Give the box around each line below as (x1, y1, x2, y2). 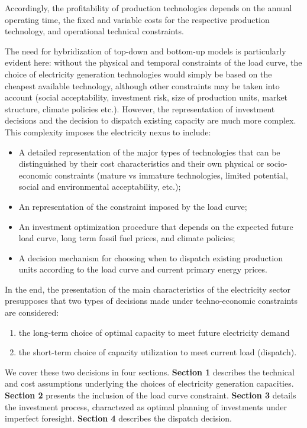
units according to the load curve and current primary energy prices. (18, 263, 267, 275)
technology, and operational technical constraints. (5, 25, 184, 37)
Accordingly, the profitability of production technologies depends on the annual (5, 2, 292, 14)
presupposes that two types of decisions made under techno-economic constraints (5, 294, 298, 307)
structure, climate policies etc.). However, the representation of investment (5, 102, 275, 115)
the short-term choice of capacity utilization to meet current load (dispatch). (18, 346, 297, 358)
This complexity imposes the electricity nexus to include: (5, 125, 211, 138)
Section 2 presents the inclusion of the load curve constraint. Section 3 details (5, 389, 296, 401)
